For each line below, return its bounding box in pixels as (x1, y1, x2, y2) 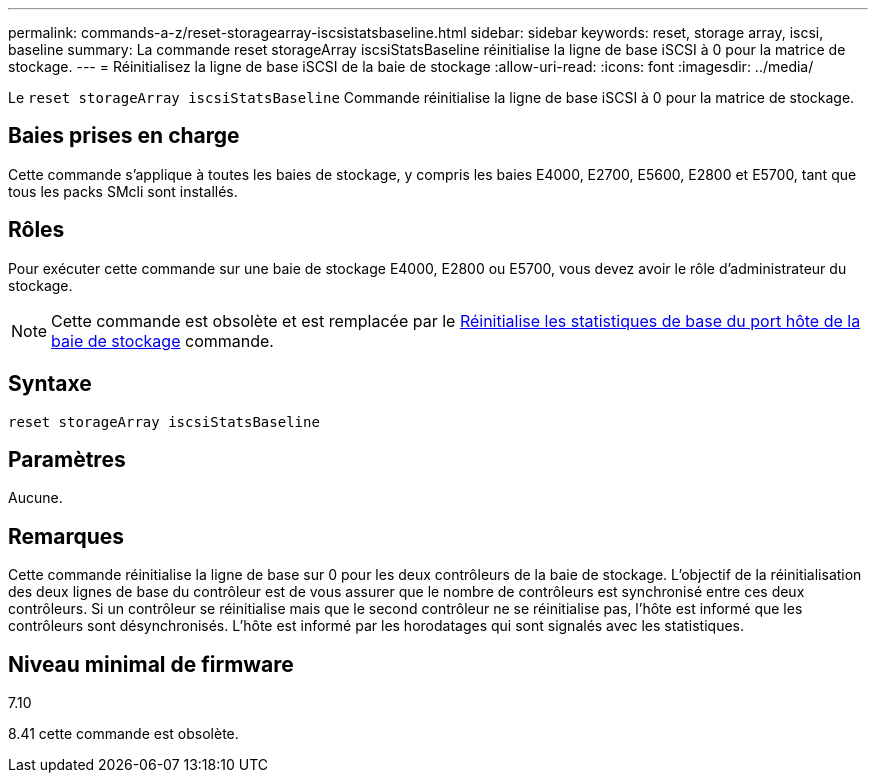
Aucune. (8, 489, 63, 507)
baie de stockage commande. (51, 330, 274, 351)
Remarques (8, 523, 125, 549)
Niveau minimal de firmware (8, 651, 294, 677)
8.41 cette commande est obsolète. (8, 725, 239, 743)
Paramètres (8, 446, 126, 472)
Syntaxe (8, 371, 92, 397)
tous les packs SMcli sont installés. (8, 182, 238, 200)
